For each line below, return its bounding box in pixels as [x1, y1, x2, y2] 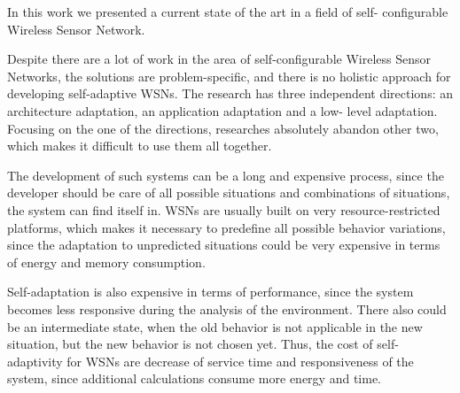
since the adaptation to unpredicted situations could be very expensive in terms [7, 235, 441, 254]
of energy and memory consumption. [7, 252, 206, 271]
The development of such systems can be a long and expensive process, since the [7, 166, 444, 184]
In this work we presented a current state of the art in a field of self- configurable [7, 3, 448, 20]
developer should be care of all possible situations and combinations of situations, [7, 183, 450, 202]
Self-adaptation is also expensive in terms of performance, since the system [7, 282, 414, 301]
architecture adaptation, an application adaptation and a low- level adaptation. [7, 101, 438, 119]
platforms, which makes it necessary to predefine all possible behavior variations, [7, 218, 446, 236]
